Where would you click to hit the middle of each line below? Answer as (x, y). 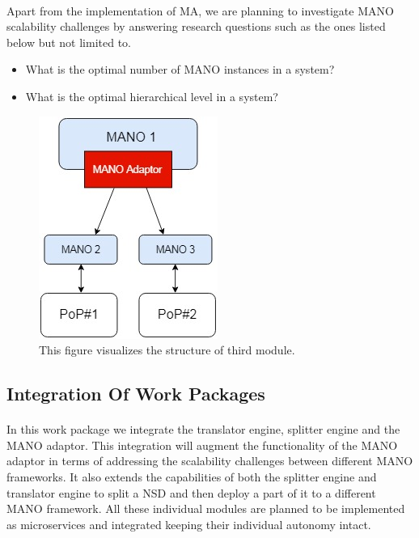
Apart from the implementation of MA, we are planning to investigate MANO (200, 10)
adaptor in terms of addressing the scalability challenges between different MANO (210, 461)
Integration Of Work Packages (136, 394)
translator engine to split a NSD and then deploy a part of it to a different (191, 492)
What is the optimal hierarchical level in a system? (152, 96)
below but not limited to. (69, 42)
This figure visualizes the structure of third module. (167, 350)
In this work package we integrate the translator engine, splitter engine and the (203, 429)
